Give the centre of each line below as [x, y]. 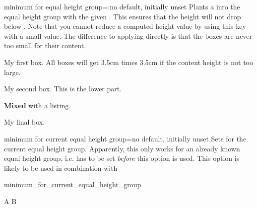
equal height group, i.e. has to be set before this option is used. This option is [122, 158]
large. [12, 72]
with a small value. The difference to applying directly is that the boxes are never [128, 35]
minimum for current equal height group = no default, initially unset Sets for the [125, 138]
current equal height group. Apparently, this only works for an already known [122, 148]
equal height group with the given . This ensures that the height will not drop [123, 16]
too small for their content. [45, 45]
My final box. [25, 122]
